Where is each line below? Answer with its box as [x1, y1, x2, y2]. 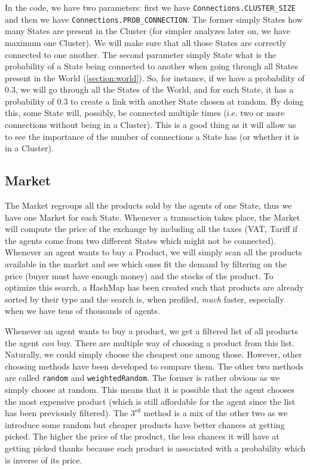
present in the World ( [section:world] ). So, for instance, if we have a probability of [5, 71, 305, 84]
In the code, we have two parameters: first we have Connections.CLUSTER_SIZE [5, 1, 296, 13]
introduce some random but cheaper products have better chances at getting [5, 418, 285, 431]
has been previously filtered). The [5, 407, 128, 419]
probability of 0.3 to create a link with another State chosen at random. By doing [5, 94, 304, 107]
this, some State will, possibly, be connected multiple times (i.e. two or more [5, 106, 285, 119]
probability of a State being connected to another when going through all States [5, 60, 299, 72]
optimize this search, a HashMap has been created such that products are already [5, 281, 304, 294]
